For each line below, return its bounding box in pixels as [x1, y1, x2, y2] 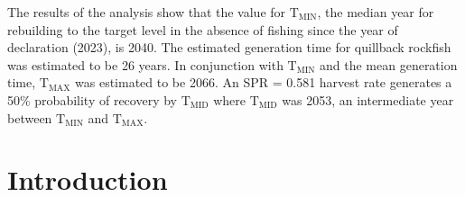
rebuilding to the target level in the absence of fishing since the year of [7, 20, 398, 39]
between [7, 108, 52, 127]
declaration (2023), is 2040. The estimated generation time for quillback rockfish [7, 38, 451, 57]
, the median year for [317, 3, 434, 21]
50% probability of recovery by [7, 90, 177, 109]
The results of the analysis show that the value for [7, 3, 286, 21]
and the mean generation [320, 55, 458, 74]
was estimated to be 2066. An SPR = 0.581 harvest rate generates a [75, 73, 452, 92]
